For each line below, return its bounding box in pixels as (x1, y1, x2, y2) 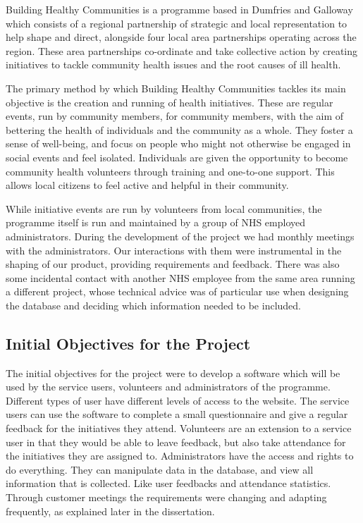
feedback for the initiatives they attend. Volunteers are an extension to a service (6, 421, 352, 436)
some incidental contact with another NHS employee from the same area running (6, 270, 355, 285)
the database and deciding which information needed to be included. (6, 297, 301, 312)
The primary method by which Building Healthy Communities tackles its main (6, 80, 346, 95)
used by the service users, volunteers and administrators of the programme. (6, 379, 331, 394)
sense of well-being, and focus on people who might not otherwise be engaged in (6, 136, 351, 151)
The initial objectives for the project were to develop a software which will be (6, 365, 340, 380)
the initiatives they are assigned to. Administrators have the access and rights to (6, 448, 354, 463)
